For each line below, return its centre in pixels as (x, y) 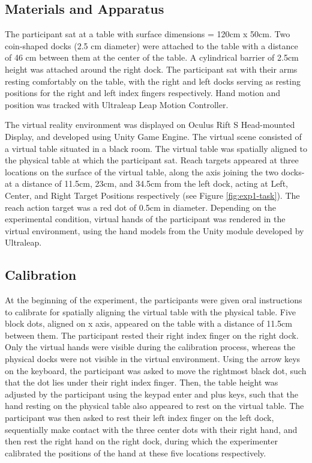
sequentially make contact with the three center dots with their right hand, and (151, 429)
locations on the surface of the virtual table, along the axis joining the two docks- (155, 171)
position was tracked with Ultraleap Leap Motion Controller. (117, 104)
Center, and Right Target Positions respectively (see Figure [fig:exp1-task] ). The (152, 195)
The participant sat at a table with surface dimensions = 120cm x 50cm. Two (148, 34)
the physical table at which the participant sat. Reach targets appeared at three (152, 160)
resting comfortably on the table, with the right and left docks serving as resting (153, 81)
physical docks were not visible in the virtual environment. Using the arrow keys (153, 359)
